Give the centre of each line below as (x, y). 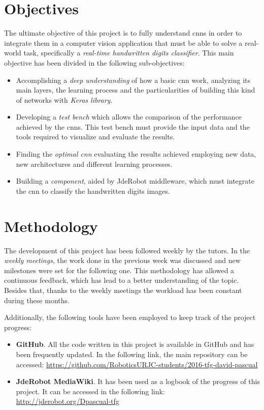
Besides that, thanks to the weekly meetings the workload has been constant (123, 290)
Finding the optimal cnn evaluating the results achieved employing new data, (136, 154)
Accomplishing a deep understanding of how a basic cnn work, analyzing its (133, 80)
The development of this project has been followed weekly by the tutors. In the (127, 250)
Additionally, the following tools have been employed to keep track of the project (130, 317)
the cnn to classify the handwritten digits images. (93, 191)
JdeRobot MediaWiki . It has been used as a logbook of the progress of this (138, 381)
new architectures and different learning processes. (94, 164)
